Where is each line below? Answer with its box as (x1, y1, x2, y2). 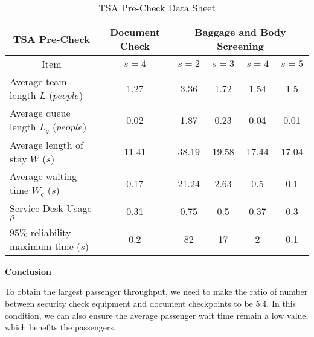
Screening (217, 39, 264, 53)
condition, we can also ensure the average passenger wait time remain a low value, (5, 309, 309, 321)
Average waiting (10, 168, 77, 183)
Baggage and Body (194, 25, 286, 39)
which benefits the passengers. (5, 321, 116, 333)
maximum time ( (10, 239, 81, 253)
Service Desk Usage (10, 201, 92, 215)
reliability (30, 225, 71, 239)
